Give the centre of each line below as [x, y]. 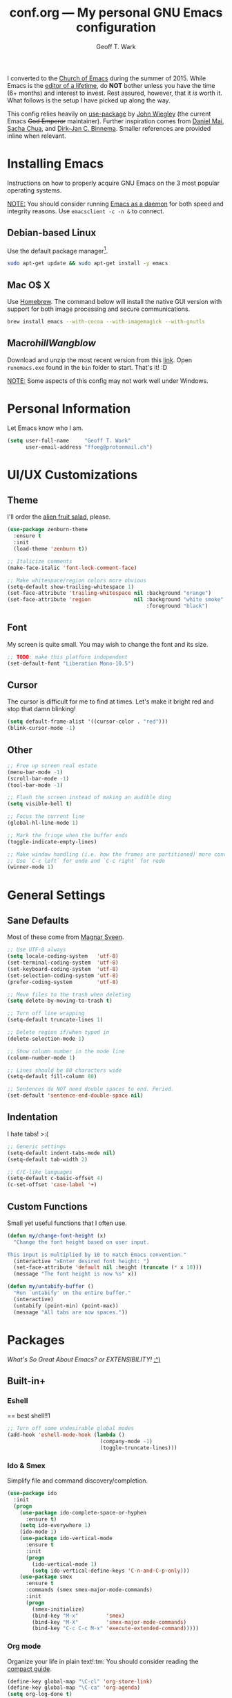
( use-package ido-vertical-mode [66, 1539]
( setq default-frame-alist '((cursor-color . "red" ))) [88, 722]
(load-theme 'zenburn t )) [51, 549]
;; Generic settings [37, 1146]
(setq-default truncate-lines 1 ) [55, 1020]
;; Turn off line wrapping [46, 1013]
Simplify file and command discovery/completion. [78, 1481]
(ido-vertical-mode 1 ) [65, 1564]
